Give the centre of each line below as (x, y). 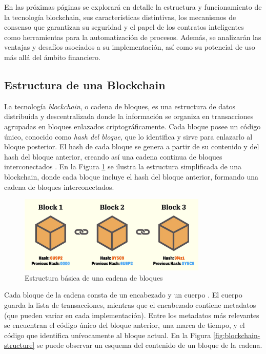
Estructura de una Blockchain (85, 84)
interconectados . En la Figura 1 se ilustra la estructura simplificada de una (123, 166)
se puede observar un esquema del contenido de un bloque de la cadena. (149, 345)
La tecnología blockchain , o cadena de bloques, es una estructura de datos (120, 106)
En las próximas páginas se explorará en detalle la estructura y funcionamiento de (133, 7)
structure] (19, 345)
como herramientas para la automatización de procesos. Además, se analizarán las (133, 37)
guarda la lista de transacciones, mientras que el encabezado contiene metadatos (130, 305)
